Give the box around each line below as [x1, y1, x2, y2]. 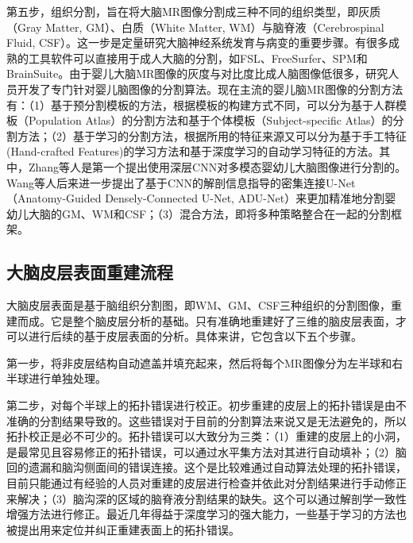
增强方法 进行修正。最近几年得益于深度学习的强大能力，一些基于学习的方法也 [6, 506, 407, 522]
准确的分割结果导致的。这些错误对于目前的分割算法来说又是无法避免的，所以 [6, 412, 407, 429]
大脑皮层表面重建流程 [6, 260, 173, 284]
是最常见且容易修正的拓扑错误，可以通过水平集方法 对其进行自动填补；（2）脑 [6, 443, 407, 460]
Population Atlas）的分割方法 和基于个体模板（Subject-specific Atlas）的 [28, 112, 393, 129]
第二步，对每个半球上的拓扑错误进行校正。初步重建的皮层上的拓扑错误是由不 [6, 397, 407, 414]
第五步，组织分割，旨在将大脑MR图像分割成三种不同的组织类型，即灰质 [6, 3, 381, 19]
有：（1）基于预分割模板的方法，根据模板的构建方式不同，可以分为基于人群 [6, 96, 396, 113]
